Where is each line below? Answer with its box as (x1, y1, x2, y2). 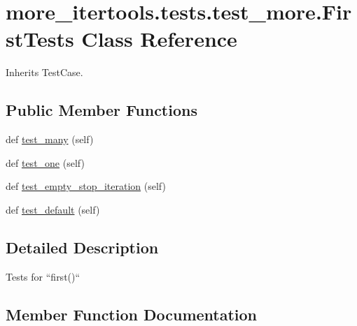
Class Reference (81, 24, 237, 53)
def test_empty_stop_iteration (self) (6, 179, 166, 193)
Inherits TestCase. (6, 65, 83, 80)
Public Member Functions (6, 99, 197, 121)
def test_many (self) (6, 132, 94, 147)
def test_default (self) (6, 202, 100, 216)
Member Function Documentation (6, 303, 258, 325)
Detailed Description (6, 236, 159, 258)
